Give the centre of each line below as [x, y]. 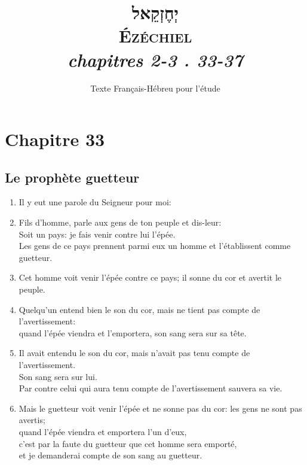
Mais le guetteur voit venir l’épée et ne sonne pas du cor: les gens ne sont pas [160, 408]
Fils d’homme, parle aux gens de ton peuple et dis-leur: [120, 222]
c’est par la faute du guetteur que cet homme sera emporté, [128, 443]
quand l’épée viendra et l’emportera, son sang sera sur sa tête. [133, 332]
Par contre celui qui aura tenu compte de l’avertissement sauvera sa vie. [151, 388]
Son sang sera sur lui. [58, 376]
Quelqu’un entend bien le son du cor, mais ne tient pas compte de [139, 309]
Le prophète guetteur [72, 177]
